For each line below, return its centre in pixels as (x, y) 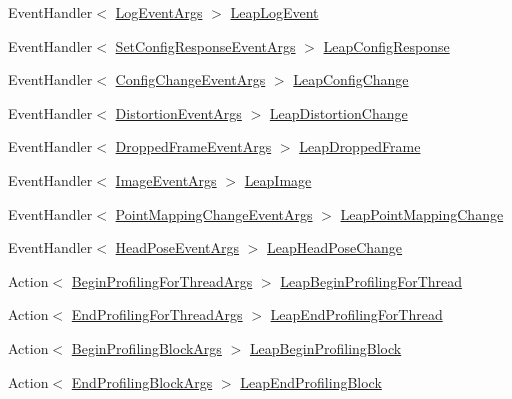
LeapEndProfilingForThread (356, 314)
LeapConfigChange (351, 79)
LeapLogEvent (274, 12)
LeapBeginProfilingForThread (371, 280)
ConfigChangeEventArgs (190, 79)
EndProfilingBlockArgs (142, 381)
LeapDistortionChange (338, 112)
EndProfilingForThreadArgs (157, 314)
